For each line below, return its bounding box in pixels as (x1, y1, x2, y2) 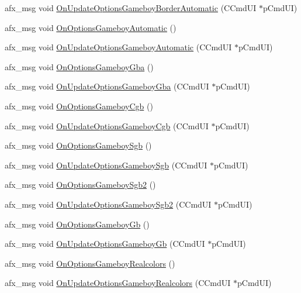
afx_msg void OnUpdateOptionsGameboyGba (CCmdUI (5, 80, 209, 92)
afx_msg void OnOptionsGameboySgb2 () (5, 178, 156, 191)
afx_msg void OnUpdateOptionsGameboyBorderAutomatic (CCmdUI (5, 2, 257, 13)
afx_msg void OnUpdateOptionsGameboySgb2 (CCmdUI (5, 198, 212, 210)
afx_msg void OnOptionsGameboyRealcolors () (5, 257, 175, 269)
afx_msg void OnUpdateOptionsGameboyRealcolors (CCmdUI (5, 277, 231, 289)
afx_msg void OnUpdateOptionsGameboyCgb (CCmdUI (5, 119, 209, 132)
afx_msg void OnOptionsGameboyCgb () (5, 99, 153, 112)
